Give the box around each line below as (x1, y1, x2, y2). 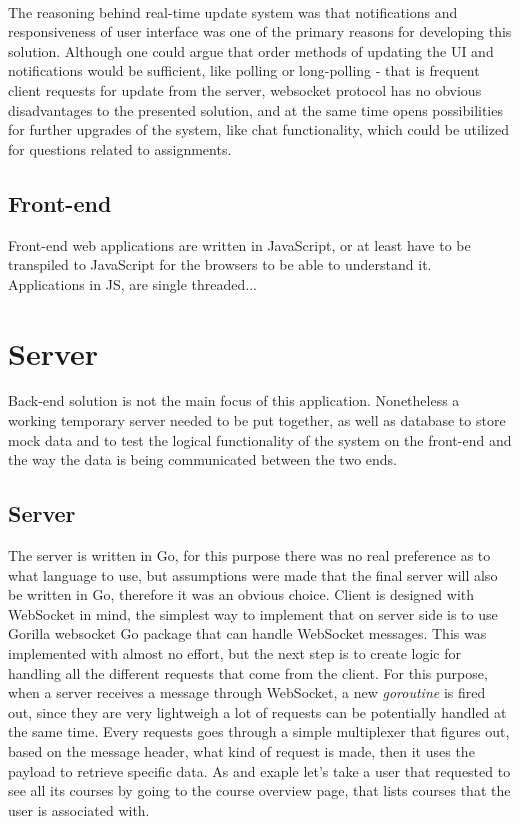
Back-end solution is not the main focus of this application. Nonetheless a (8, 390, 460, 411)
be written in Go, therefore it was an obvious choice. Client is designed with (8, 584, 475, 605)
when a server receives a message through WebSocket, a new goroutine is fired (8, 682, 486, 703)
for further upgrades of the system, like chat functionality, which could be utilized (8, 119, 509, 140)
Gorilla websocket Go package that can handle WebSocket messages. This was (8, 623, 487, 644)
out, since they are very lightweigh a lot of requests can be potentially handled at (8, 701, 507, 722)
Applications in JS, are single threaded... (8, 273, 257, 294)
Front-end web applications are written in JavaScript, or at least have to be (8, 234, 471, 255)
